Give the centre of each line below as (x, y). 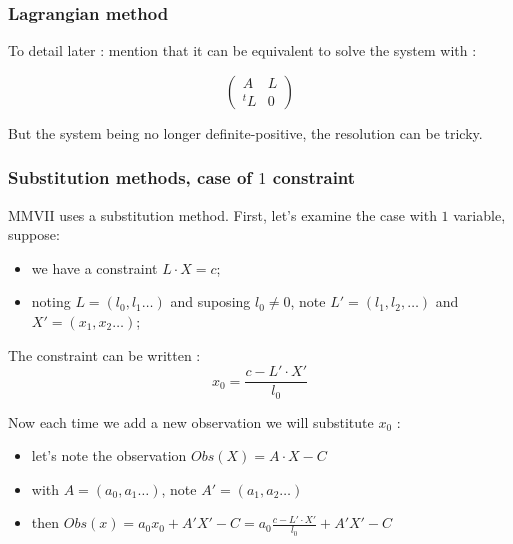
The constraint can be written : (104, 354)
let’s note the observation (109, 455)
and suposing (210, 301)
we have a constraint (94, 267)
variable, (479, 214)
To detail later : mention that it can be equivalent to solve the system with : (242, 50)
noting (51, 301)
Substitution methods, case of (130, 177)
